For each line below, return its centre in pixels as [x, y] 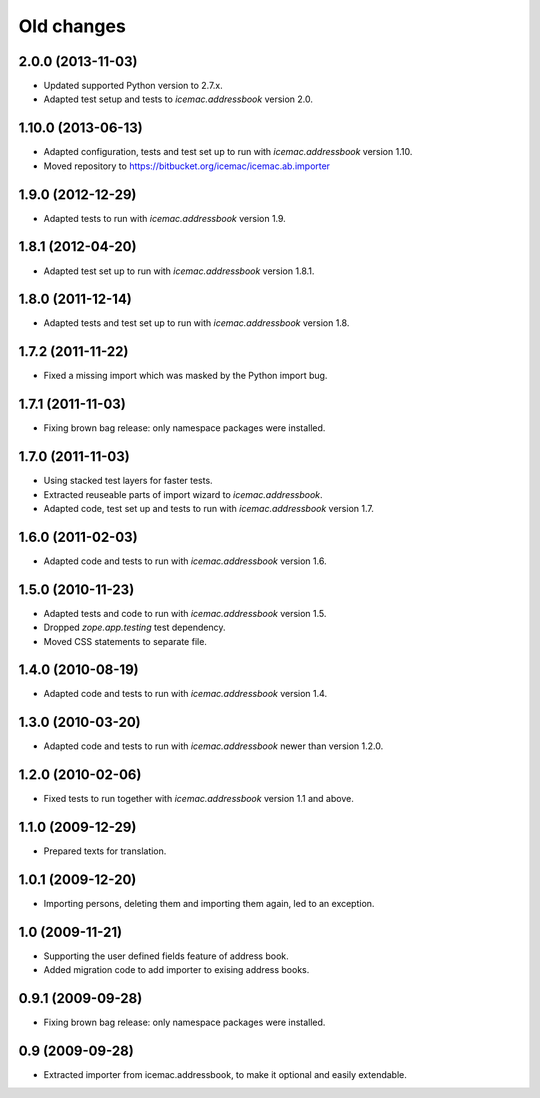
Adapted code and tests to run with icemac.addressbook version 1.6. [185, 561]
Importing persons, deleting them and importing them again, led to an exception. [209, 904]
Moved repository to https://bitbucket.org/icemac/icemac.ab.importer [186, 166]
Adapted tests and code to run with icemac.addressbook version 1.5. [185, 613]
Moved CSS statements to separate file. [125, 641]
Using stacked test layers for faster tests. [128, 481]
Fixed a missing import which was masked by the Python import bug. [185, 376]
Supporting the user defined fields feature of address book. [166, 956]
